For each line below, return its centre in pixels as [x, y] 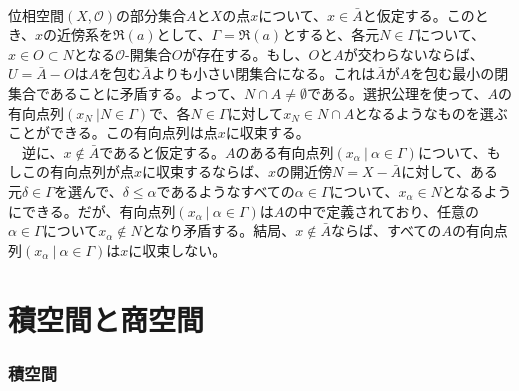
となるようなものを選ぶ [431, 112]
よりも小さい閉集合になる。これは [263, 73]
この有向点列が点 [77, 171]
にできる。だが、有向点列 [92, 210]
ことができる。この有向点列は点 [113, 132]
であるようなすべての [225, 190]
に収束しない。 [177, 249]
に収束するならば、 [205, 171]
